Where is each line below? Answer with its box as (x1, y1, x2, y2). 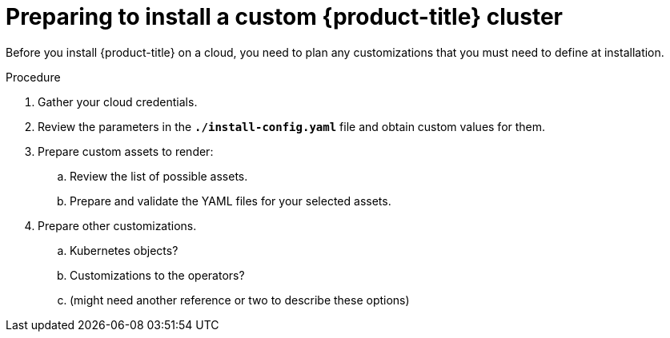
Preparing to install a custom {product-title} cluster (6, 3, 564, 30)
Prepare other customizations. (38, 218, 197, 233)
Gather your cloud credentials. (38, 94, 198, 109)
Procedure (6, 70, 61, 84)
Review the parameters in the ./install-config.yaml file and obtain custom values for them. (38, 119, 546, 133)
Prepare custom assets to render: (38, 144, 214, 158)
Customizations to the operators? (70, 268, 245, 282)
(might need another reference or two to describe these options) (70, 292, 410, 307)
